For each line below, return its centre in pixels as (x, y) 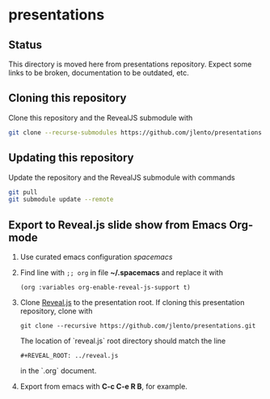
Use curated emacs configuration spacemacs (96, 257)
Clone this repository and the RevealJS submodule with (101, 117)
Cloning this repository (67, 98)
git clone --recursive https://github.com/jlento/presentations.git (138, 326)
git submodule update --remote (61, 200)
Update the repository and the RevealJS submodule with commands (122, 177)
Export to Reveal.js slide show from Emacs (118, 225)
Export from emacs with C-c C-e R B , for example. (103, 387)
